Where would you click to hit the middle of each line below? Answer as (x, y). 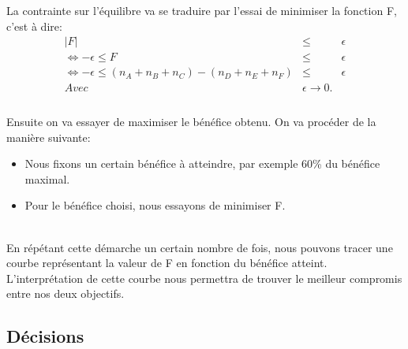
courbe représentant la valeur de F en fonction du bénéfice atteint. (167, 263)
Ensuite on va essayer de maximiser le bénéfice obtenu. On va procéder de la (191, 121)
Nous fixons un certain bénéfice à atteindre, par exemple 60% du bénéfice (202, 163)
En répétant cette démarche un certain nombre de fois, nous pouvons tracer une (200, 247)
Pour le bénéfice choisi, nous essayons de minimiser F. (155, 205)
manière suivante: (49, 137)
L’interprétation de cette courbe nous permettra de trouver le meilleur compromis (204, 278)
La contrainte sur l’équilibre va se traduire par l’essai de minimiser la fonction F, (202, 10)
